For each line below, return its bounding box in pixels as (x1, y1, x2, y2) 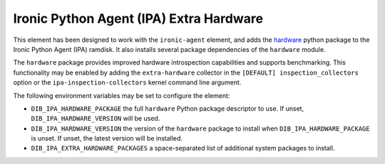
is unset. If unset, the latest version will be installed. (31, 134, 183, 143)
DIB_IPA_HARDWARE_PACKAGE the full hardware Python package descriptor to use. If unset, (31, 104, 304, 113)
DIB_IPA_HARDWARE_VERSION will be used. (31, 114, 160, 123)
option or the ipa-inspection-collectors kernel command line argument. (13, 78, 242, 87)
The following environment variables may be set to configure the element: (13, 91, 230, 99)
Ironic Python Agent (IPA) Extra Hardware (13, 11, 264, 26)
